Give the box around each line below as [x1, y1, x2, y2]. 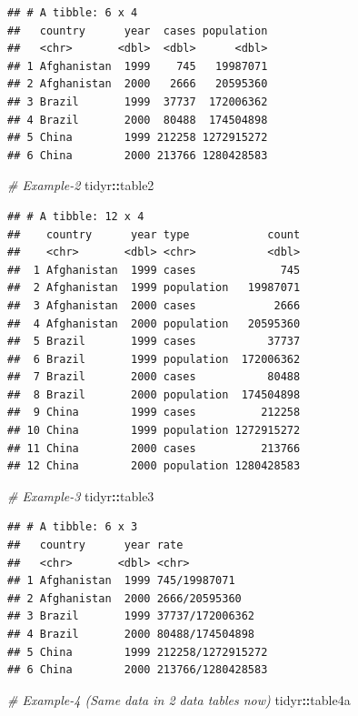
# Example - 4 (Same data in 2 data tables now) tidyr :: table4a [7, 690, 351, 709]
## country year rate [7, 539, 184, 552]
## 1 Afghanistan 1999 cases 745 [7, 263, 301, 277]
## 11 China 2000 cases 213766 [7, 441, 301, 455]
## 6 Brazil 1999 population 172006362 [7, 352, 301, 366]
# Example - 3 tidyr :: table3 [7, 486, 154, 505]
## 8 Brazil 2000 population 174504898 [7, 388, 301, 401]
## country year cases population [7, 24, 268, 37]
